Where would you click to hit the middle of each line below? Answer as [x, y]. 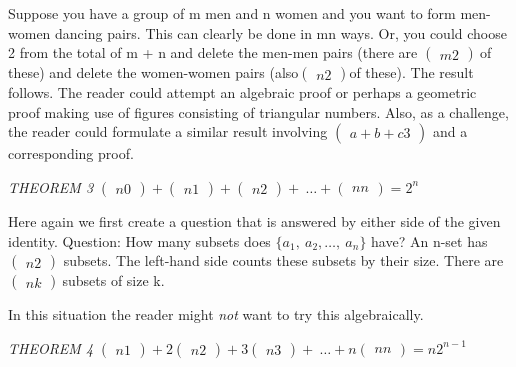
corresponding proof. [71, 153]
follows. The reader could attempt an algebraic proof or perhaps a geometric [242, 92]
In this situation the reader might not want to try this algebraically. [216, 314]
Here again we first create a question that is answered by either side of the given [254, 220]
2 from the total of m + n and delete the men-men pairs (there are [213, 52]
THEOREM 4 [51, 347]
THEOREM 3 [51, 186]
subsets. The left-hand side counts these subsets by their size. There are [283, 260]
